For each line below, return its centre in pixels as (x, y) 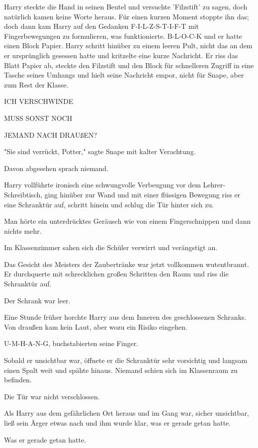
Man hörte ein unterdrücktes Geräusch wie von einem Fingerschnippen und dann (128, 221)
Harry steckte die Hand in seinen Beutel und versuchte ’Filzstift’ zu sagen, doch (126, 6)
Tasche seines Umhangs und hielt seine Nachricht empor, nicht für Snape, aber (124, 75)
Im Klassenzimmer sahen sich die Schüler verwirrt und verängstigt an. (111, 247)
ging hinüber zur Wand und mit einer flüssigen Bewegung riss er (142, 194)
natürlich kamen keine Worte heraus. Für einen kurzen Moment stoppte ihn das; (127, 16)
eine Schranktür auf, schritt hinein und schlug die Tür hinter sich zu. (109, 204)
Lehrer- (214, 185)
